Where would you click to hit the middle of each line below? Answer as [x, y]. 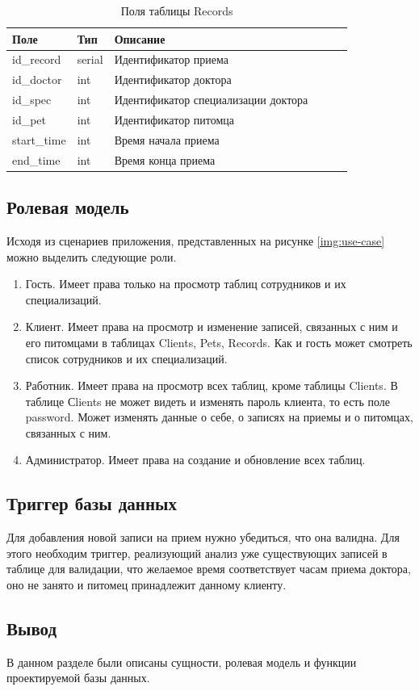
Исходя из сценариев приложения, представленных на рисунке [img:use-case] [196, 240]
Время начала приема [167, 139]
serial [90, 59]
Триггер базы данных [92, 503]
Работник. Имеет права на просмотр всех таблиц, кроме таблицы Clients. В [212, 385]
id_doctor [37, 80]
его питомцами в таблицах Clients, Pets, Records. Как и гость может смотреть [219, 342]
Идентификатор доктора [173, 80]
